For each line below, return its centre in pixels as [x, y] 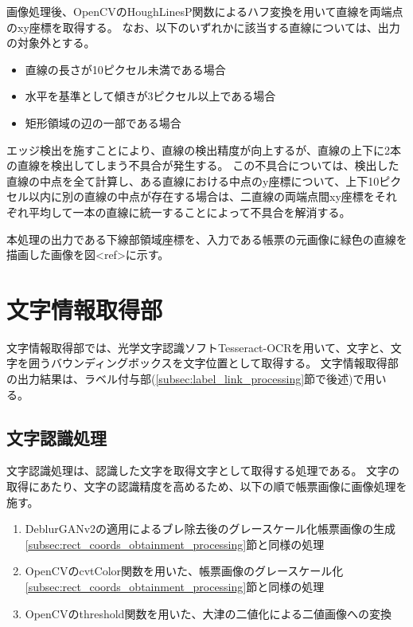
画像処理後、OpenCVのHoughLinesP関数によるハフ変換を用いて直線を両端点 [205, 11]
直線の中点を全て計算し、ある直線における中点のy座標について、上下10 [193, 180]
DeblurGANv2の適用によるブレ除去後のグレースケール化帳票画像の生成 [210, 529]
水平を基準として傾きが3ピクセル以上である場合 [150, 96]
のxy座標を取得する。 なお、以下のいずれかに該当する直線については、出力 [203, 27]
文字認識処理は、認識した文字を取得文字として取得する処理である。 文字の [203, 470]
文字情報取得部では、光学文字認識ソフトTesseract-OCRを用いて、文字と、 [199, 347]
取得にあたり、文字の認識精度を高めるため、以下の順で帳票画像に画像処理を [207, 486]
